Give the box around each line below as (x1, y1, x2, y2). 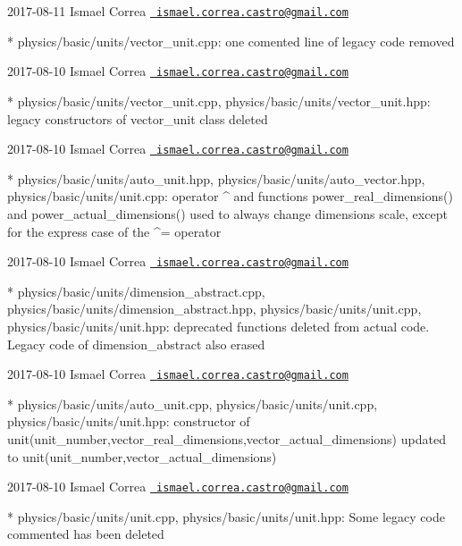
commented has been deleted (7, 525, 164, 543)
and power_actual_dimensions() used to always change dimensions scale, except (7, 204, 448, 223)
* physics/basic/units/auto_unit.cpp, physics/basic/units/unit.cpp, (7, 394, 378, 413)
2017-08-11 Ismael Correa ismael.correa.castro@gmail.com (7, 2, 349, 20)
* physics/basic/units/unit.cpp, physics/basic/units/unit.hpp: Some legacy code (7, 507, 445, 525)
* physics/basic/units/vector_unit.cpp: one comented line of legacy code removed (7, 31, 455, 50)
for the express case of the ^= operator (7, 222, 222, 240)
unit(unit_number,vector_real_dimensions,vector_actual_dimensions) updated (7, 430, 446, 448)
